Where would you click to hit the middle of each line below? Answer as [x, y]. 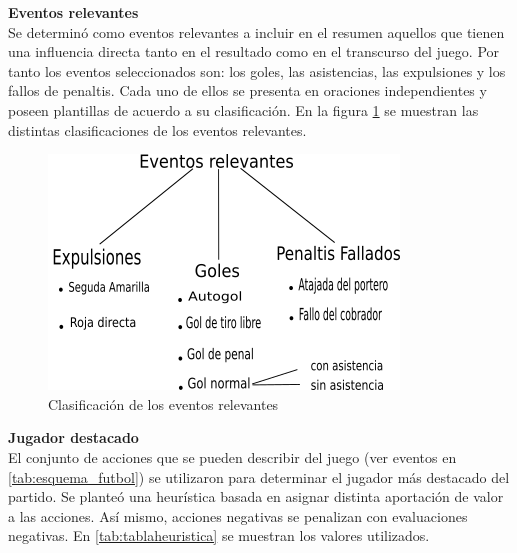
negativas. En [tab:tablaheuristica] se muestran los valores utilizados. [219, 535]
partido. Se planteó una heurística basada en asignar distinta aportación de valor [256, 496]
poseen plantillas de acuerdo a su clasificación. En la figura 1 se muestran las [243, 109]
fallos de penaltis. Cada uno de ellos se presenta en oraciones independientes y [247, 90]
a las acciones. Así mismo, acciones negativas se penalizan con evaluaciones [238, 515]
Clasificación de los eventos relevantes [163, 403]
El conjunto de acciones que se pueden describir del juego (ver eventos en [232, 456]
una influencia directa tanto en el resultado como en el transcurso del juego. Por [254, 51]
